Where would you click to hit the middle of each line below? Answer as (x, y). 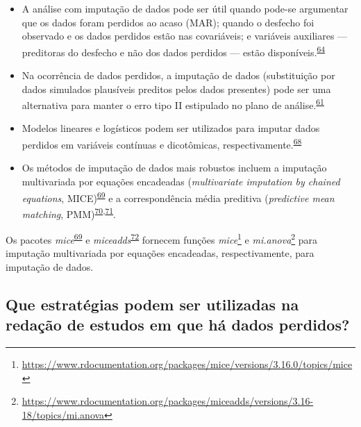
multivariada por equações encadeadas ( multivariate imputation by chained (181, 181)
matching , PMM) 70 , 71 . (69, 212)
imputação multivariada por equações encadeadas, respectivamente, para (160, 253)
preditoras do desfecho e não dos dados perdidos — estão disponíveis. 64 (174, 51)
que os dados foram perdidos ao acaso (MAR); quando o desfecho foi (168, 22)
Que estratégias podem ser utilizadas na (152, 304)
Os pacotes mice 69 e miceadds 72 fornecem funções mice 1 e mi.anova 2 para (162, 238)
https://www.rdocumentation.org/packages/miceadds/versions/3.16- (168, 401)
